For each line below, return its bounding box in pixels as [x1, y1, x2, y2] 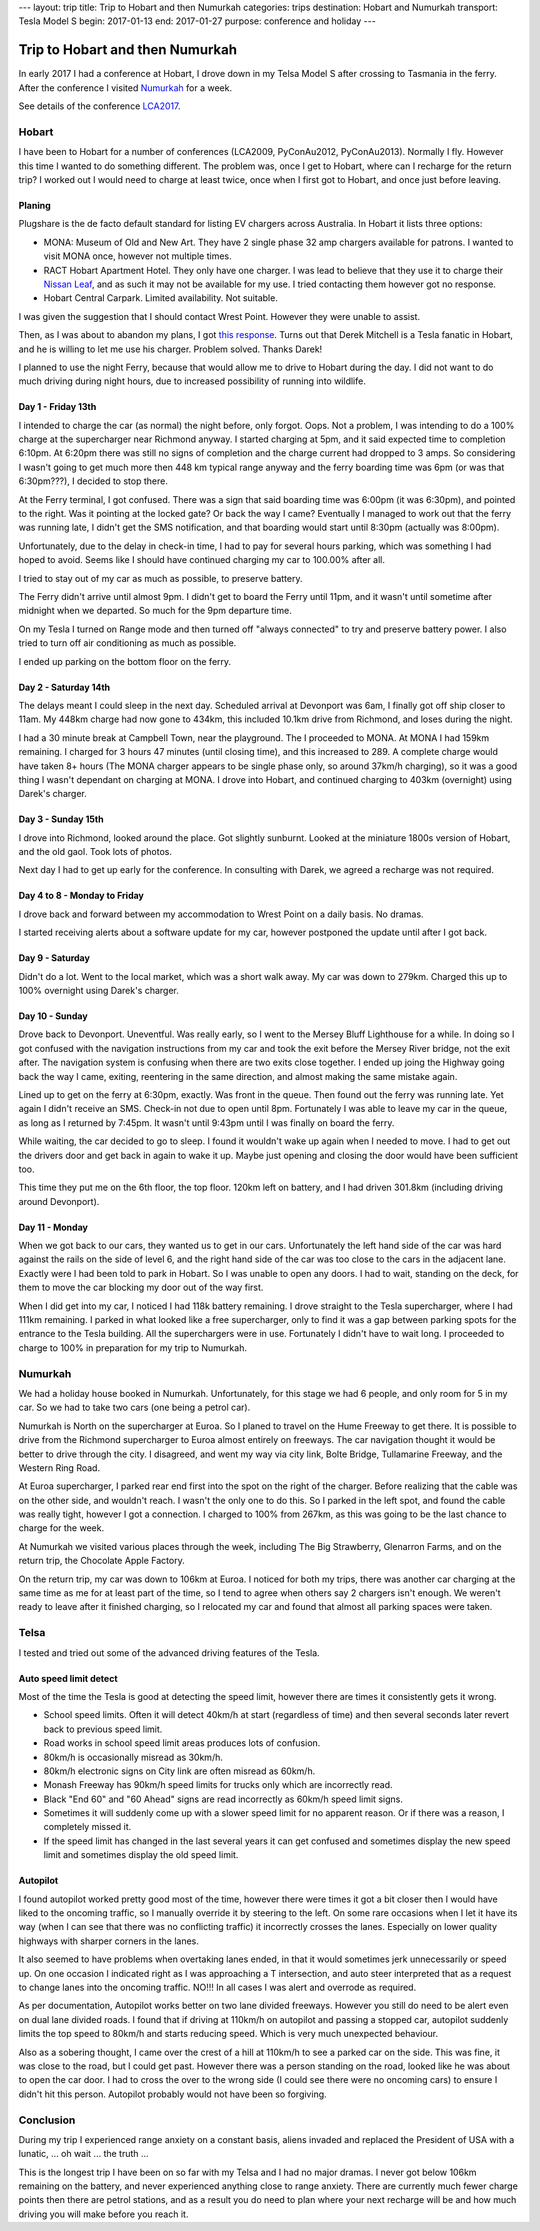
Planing [18, 200, 52, 211]
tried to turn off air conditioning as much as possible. [18, 637, 237, 649]
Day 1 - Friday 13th [18, 401, 97, 413]
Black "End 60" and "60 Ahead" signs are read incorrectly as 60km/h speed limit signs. [43, 1793, 404, 1805]
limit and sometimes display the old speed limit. [43, 1849, 239, 1861]
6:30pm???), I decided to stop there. [18, 475, 169, 487]
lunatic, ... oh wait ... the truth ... [18, 2148, 149, 2160]
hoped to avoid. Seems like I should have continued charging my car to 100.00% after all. [18, 554, 385, 566]
